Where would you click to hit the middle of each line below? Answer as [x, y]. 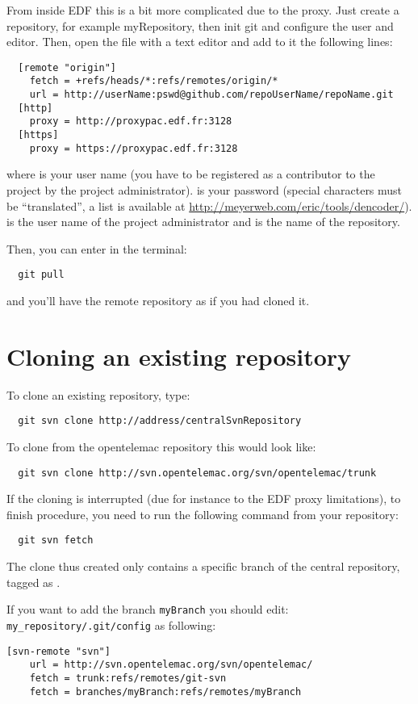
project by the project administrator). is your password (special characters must [205, 189]
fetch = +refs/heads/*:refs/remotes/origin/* [154, 81]
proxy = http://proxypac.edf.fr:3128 [131, 122]
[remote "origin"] [67, 67]
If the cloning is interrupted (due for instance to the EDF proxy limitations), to [204, 499]
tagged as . [33, 582]
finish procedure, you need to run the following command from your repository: [203, 514]
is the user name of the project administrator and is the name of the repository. [203, 222]
